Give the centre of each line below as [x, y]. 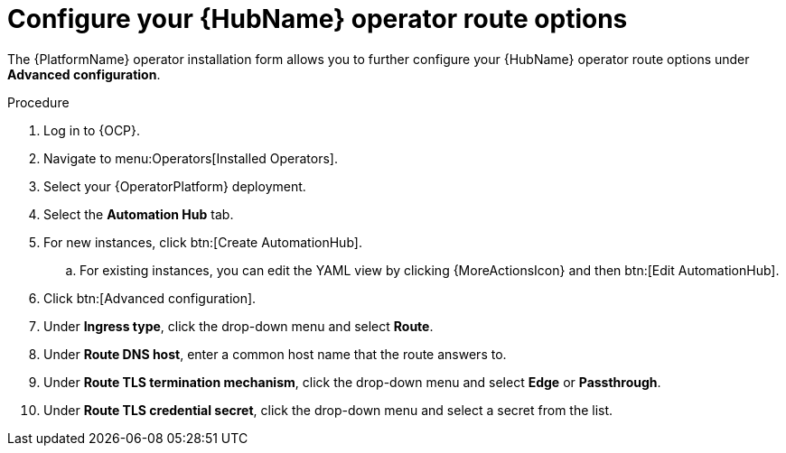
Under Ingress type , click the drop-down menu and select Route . [239, 326]
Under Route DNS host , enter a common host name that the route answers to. [275, 354]
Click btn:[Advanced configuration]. [150, 298]
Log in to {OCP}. [92, 130]
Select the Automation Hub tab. [139, 214]
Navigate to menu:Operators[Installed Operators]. [191, 158]
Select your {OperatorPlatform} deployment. [175, 186]
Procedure [38, 102]
